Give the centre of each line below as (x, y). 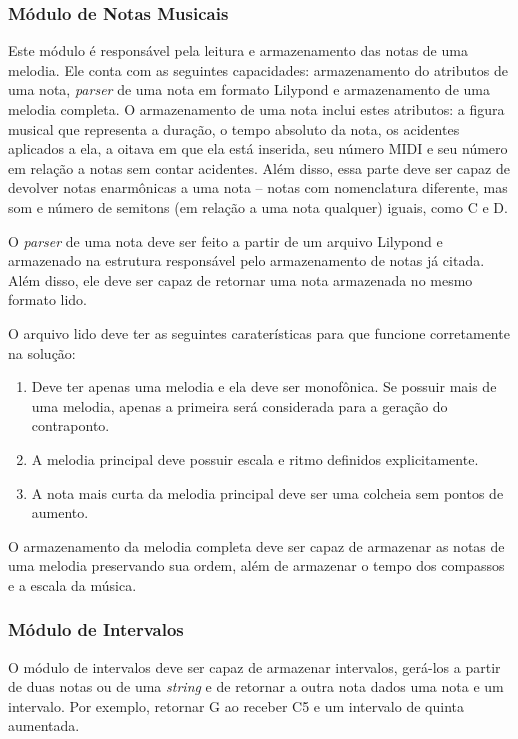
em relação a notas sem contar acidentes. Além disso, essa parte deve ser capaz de (259, 167)
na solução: (42, 352)
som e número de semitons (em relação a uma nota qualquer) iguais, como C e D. (258, 206)
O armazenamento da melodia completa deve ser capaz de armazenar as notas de (256, 545)
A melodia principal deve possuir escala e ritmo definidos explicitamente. (255, 458)
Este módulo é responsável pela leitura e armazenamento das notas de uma (238, 50)
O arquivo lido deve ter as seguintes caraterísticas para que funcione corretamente (259, 332)
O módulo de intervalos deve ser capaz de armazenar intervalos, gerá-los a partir (254, 666)
